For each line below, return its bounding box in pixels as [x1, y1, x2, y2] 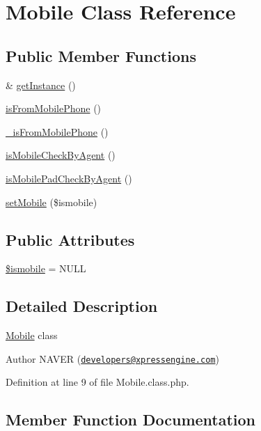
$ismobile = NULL [6, 261, 86, 276]
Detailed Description [6, 295, 158, 317]
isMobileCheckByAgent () [6, 148, 116, 162]
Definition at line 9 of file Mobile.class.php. [6, 375, 189, 389]
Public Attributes [6, 228, 135, 250]
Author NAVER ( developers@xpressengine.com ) [6, 351, 219, 366]
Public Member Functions [6, 45, 196, 66]
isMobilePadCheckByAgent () [6, 171, 132, 185]
